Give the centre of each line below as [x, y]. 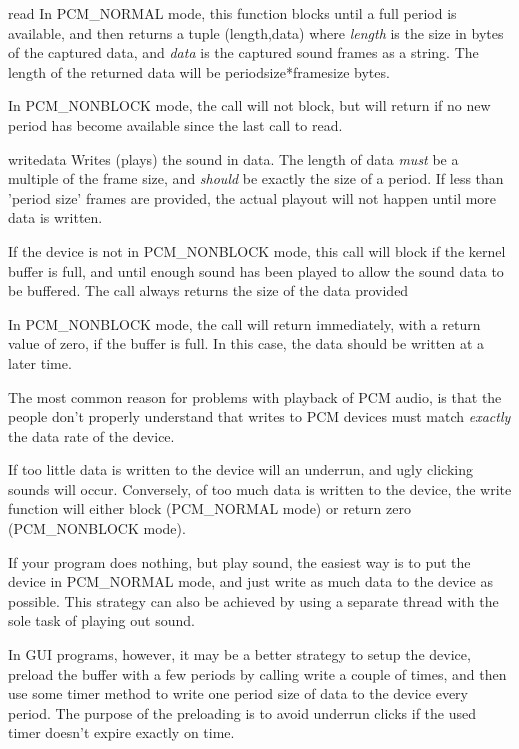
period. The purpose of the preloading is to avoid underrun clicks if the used [242, 712]
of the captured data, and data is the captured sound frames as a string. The [243, 52]
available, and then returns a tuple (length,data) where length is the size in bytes [256, 32]
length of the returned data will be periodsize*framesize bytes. [199, 71]
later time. [40, 362]
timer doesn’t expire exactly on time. [121, 732]
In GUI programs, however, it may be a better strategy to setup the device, [239, 654]
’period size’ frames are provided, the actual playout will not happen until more [252, 197]
